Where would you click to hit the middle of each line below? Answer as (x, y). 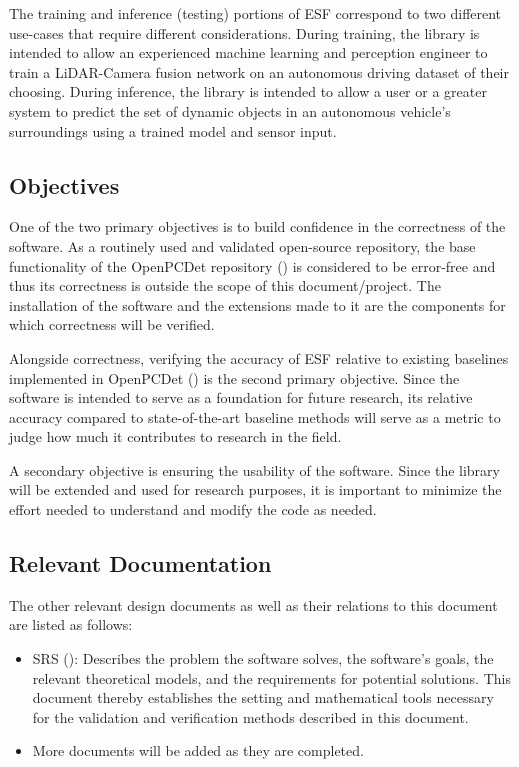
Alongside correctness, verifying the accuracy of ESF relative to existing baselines (259, 357)
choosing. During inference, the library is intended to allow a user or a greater (248, 91)
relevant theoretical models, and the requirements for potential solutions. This (271, 677)
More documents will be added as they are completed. (198, 750)
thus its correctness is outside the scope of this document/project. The (225, 285)
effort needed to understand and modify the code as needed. (193, 509)
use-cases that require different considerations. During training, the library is (244, 32)
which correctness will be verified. (112, 324)
